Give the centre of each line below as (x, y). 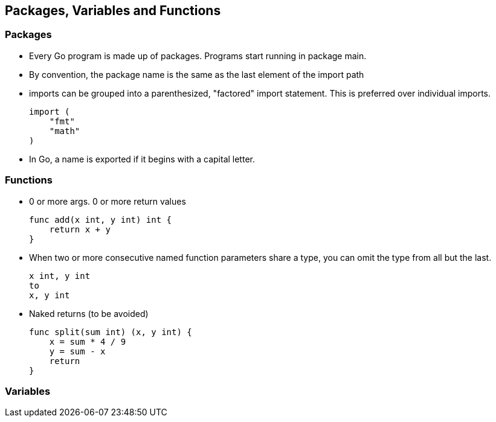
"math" (65, 131)
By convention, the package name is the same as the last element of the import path (197, 74)
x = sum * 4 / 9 (88, 341)
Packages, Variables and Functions (113, 11)
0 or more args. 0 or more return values (108, 201)
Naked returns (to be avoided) (89, 313)
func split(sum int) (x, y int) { (111, 332)
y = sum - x (77, 351)
